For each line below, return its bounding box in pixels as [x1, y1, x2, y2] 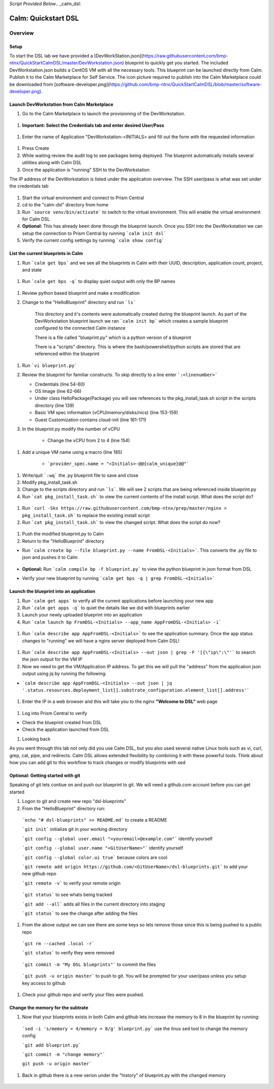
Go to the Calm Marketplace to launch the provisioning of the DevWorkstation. [22, 111, 186, 117]
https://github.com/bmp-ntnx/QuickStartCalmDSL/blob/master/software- [109, 81, 262, 87]
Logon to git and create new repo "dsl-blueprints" [22, 798, 126, 804]
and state [22, 267, 42, 273]
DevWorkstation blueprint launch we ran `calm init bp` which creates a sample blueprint [35, 318, 228, 324]
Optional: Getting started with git [9, 772, 81, 779]
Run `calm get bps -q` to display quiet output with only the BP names [22, 278, 176, 285]
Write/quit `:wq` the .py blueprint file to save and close [22, 472, 139, 478]
